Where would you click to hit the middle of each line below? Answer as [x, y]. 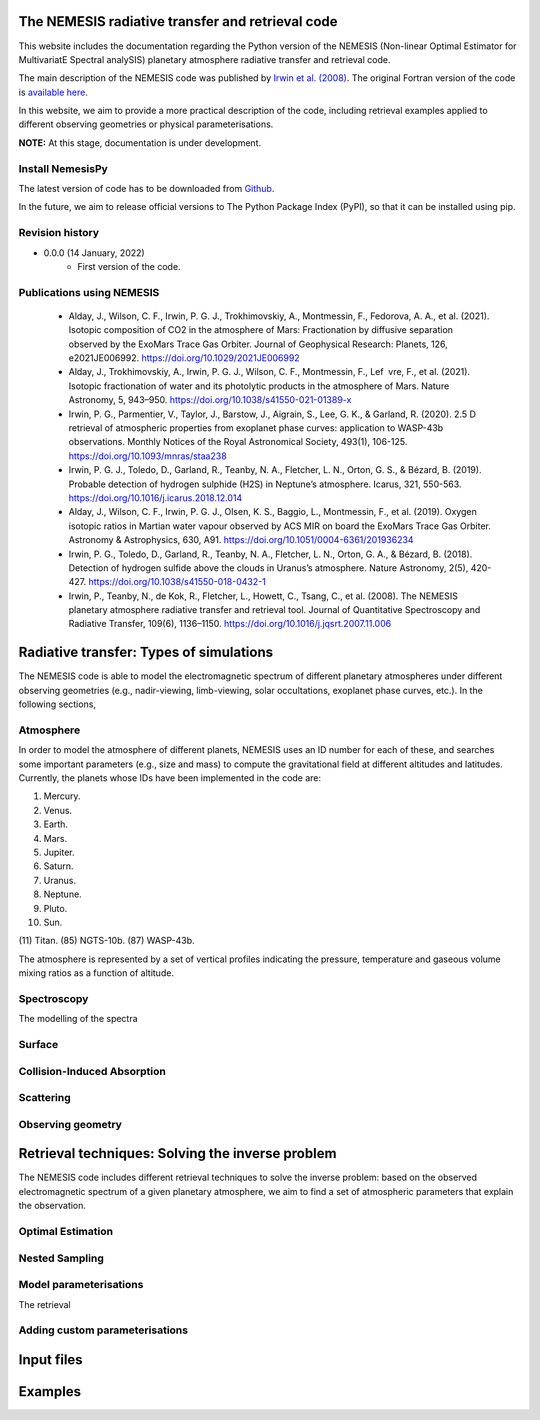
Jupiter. [59, 852]
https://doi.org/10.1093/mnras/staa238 [147, 456]
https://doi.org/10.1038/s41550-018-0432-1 [177, 582]
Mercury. [62, 796]
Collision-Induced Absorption [92, 1071]
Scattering [45, 1098]
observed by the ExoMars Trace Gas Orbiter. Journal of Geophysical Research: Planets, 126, [258, 344]
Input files [51, 1359]
